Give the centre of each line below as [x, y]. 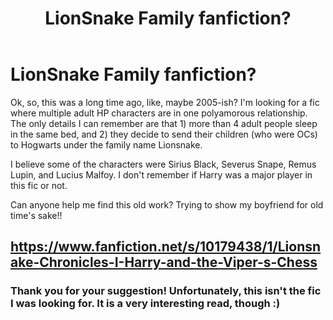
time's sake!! [36, 215]
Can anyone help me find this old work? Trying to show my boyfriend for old [167, 204]
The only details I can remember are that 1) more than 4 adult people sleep [164, 123]
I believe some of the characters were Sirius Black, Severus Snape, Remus [163, 164]
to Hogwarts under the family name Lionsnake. [106, 144]
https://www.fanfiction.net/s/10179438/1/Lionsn [166, 247]
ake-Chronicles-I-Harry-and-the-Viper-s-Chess [164, 262]
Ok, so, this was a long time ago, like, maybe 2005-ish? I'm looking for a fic [165, 102]
